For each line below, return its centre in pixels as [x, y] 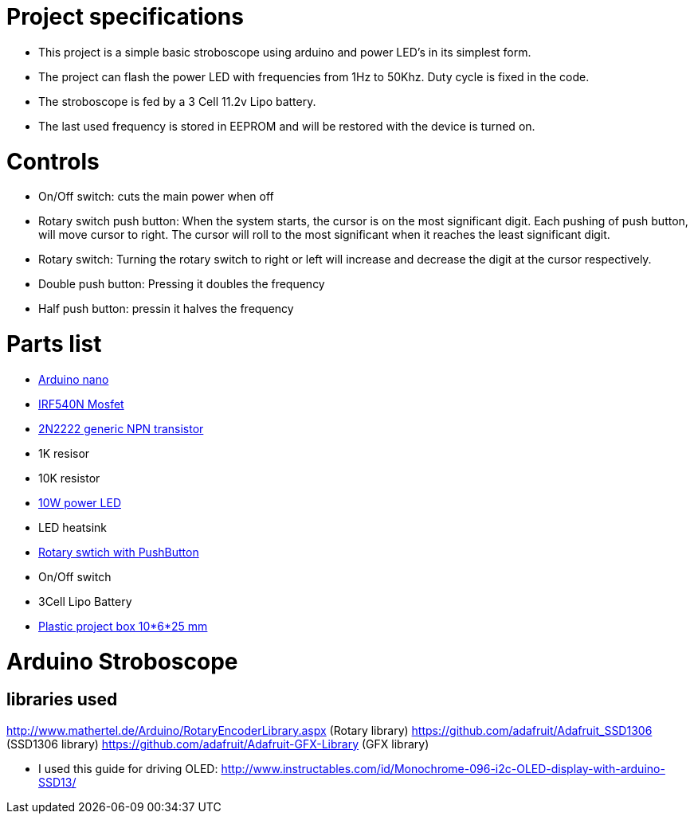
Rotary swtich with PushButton [119, 552]
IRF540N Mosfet [81, 404]
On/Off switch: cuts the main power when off [156, 197]
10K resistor [69, 478]
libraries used [62, 700]
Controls [53, 161]
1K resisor [64, 453]
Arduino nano [74, 379]
